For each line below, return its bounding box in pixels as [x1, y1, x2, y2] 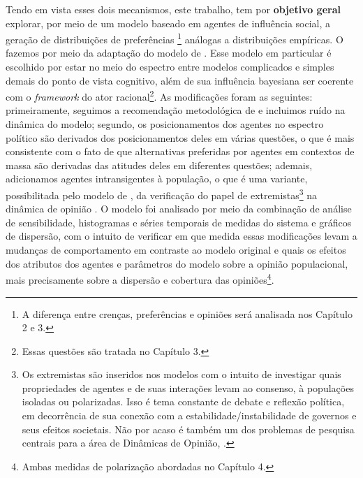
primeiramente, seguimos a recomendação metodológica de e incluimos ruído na [6, 103, 346, 117]
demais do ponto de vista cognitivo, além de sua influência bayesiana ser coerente [6, 73, 354, 87]
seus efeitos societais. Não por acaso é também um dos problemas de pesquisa [22, 421, 355, 436]
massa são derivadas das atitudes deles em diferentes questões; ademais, [6, 157, 313, 172]
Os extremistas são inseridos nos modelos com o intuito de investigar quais [22, 367, 341, 382]
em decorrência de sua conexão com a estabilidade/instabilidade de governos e [22, 408, 357, 423]
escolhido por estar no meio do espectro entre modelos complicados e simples [6, 59, 334, 74]
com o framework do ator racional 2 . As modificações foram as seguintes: [6, 87, 313, 103]
